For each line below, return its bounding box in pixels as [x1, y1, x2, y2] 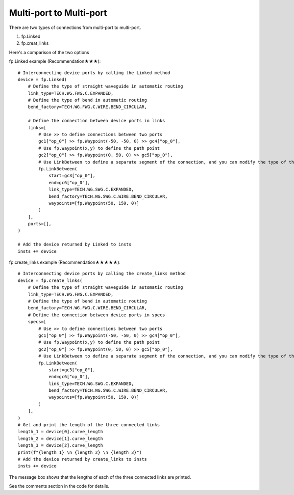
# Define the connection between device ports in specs [27, 312, 165, 318]
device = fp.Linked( [18, 77, 67, 82]
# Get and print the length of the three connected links [18, 422, 160, 428]
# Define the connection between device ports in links [27, 118, 165, 124]
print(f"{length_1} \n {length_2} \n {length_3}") [18, 449, 142, 455]
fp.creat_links [21, 40, 49, 46]
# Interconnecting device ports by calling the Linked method [18, 70, 171, 76]
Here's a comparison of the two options [9, 49, 89, 55]
